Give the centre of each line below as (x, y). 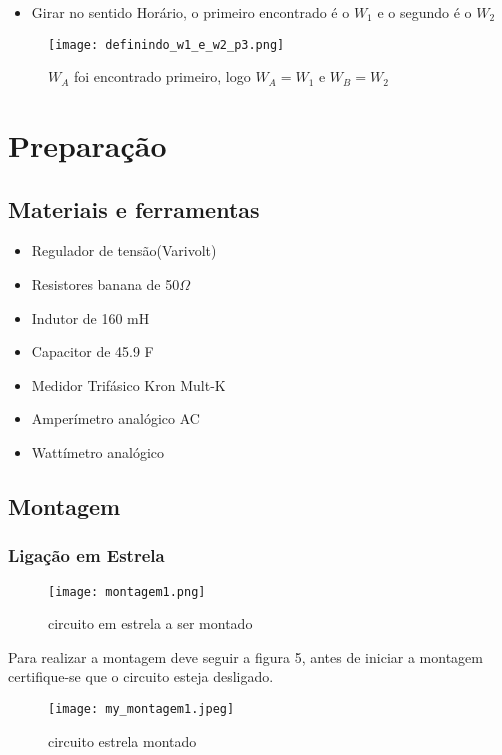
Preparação (87, 145)
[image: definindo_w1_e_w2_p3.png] (166, 44)
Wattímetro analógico (98, 451)
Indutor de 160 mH (90, 317)
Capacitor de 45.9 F (92, 351)
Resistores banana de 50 (105, 284)
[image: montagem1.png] (127, 591)
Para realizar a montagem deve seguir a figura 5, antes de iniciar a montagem (245, 656)
